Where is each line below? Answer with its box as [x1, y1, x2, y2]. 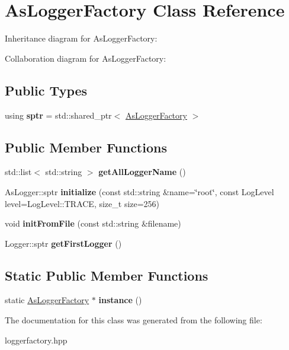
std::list [5, 166, 32, 178]
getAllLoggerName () [98, 166, 186, 178]
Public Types [5, 81, 88, 99]
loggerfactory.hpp [5, 333, 68, 346]
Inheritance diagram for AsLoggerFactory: [5, 32, 158, 44]
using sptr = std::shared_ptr [5, 109, 112, 121]
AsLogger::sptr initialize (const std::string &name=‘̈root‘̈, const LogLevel [5, 185, 274, 198]
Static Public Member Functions [5, 266, 208, 284]
